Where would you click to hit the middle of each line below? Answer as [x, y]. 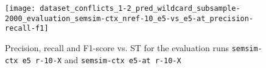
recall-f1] [27, 29]
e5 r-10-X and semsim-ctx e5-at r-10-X [102, 59]
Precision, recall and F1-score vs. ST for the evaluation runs [117, 47]
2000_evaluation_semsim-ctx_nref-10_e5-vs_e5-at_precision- [129, 18]
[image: [20, 8]
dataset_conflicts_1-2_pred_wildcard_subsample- [140, 8]
